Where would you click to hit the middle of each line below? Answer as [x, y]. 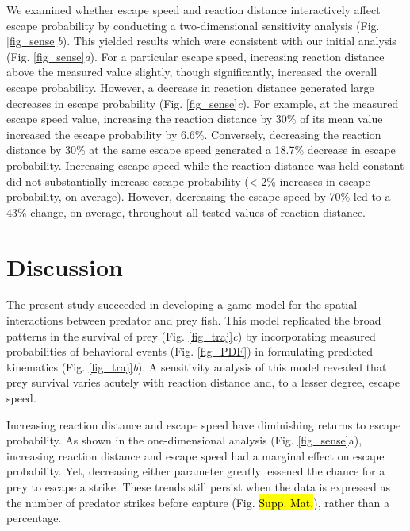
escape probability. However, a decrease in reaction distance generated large [190, 87]
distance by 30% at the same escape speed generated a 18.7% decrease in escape [201, 150]
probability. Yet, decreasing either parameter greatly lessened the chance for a [196, 471]
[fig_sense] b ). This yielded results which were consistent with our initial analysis [201, 41]
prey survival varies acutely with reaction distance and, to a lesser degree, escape [203, 382]
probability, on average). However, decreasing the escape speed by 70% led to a [199, 196]
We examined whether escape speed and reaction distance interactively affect [194, 10]
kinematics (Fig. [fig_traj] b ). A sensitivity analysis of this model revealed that [197, 366]
